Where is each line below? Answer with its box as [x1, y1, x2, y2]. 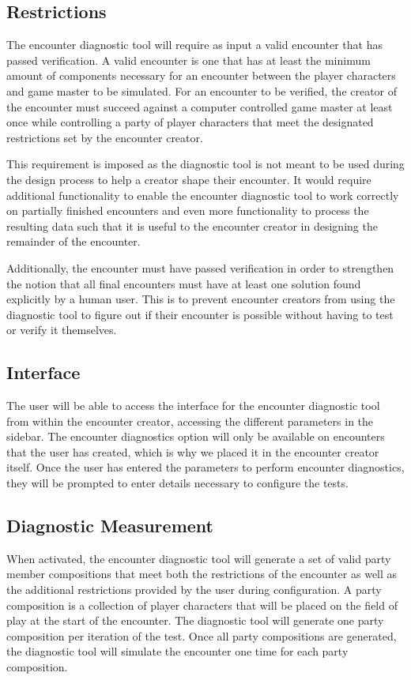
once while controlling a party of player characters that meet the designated [6, 114, 374, 130]
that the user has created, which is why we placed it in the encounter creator [6, 443, 379, 460]
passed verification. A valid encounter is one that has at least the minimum [6, 51, 371, 68]
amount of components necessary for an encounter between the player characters [6, 67, 396, 84]
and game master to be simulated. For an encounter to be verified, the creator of [6, 82, 398, 99]
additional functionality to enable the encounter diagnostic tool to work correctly [6, 186, 399, 203]
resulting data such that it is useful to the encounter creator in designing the [6, 217, 378, 234]
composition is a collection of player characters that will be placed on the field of [6, 596, 398, 613]
